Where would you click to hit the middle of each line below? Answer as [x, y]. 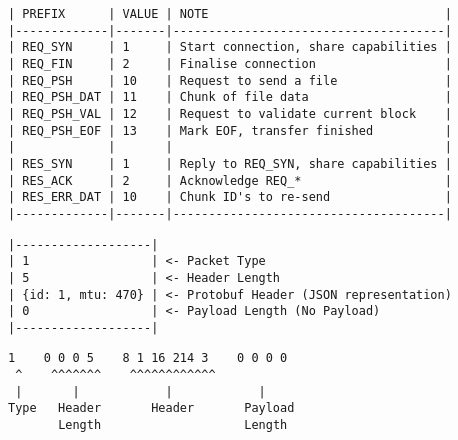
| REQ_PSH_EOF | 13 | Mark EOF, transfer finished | [230, 130]
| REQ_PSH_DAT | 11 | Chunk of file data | [230, 97]
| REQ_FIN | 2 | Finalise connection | [230, 63]
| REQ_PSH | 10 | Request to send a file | [230, 80]
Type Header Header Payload [151, 408]
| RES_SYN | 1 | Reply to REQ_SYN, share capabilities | [230, 163]
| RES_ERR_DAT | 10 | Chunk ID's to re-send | [230, 197]
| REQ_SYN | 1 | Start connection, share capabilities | [230, 47]
